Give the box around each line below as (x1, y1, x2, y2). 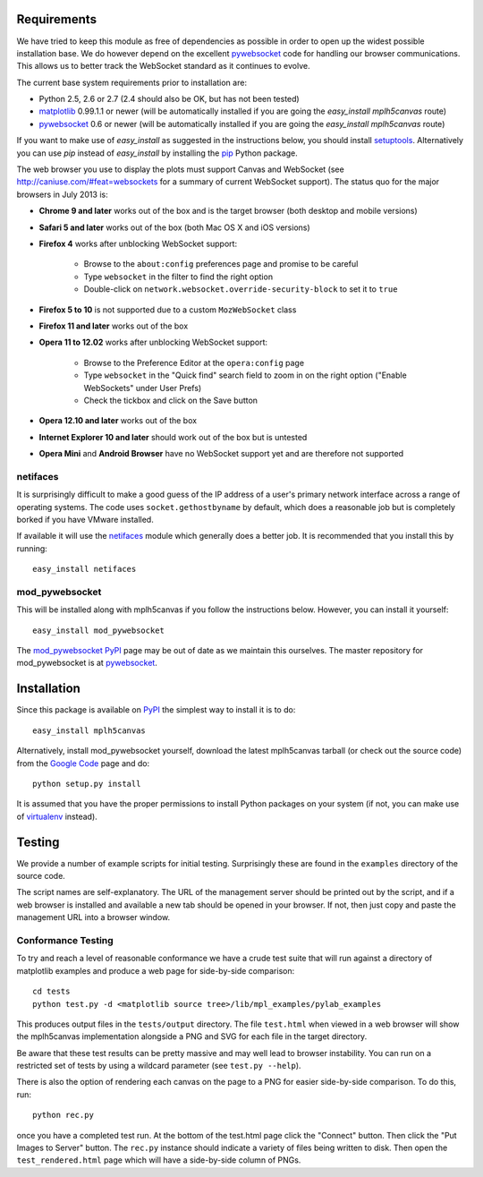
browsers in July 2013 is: (16, 189, 108, 200)
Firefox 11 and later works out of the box (38, 320, 189, 331)
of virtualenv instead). (16, 811, 97, 822)
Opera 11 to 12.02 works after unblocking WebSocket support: (38, 337, 268, 348)
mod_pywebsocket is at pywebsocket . (16, 658, 158, 669)
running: (16, 542, 48, 554)
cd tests (32, 986, 71, 997)
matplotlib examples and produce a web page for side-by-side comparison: (16, 965, 295, 976)
